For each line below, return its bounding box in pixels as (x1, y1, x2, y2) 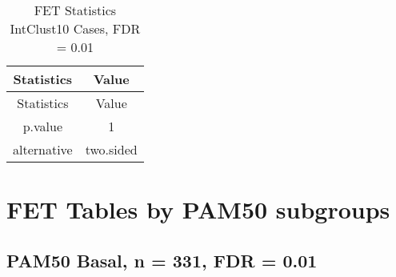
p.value (22, 117, 63, 135)
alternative (13, 140, 73, 159)
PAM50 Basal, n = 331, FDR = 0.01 (6, 247, 318, 272)
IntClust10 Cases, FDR (10, 19, 141, 38)
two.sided (85, 140, 138, 159)
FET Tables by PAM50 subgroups (6, 193, 390, 226)
